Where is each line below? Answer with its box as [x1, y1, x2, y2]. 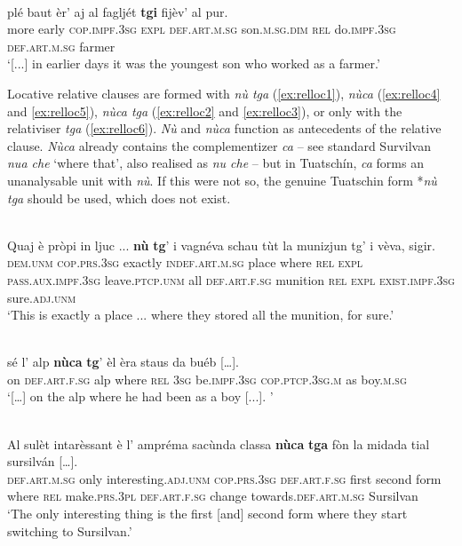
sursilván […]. [7, 452, 78, 471]
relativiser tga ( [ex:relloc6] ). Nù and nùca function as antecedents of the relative [7, 119, 442, 138]
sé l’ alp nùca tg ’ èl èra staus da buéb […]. [7, 352, 239, 371]
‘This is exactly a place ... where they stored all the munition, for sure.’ [7, 305, 394, 324]
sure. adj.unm [7, 288, 76, 306]
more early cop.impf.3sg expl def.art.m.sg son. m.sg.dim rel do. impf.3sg [7, 20, 396, 38]
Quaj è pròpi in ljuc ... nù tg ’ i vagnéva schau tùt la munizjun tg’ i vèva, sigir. [7, 235, 435, 254]
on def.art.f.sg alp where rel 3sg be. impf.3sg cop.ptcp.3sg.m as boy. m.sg [7, 369, 407, 388]
